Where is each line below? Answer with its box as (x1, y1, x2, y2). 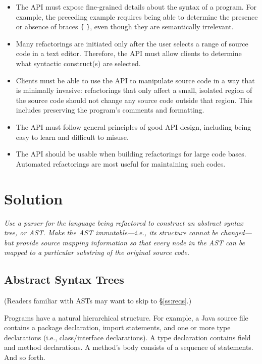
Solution (4, 188, 63, 209)
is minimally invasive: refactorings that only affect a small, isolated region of (16, 85, 252, 95)
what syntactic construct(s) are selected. (16, 58, 141, 69)
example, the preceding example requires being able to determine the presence (16, 11, 258, 22)
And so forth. (4, 352, 45, 362)
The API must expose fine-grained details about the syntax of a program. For (16, 2, 256, 12)
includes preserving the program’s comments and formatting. (16, 105, 204, 115)
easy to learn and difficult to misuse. (16, 131, 129, 142)
